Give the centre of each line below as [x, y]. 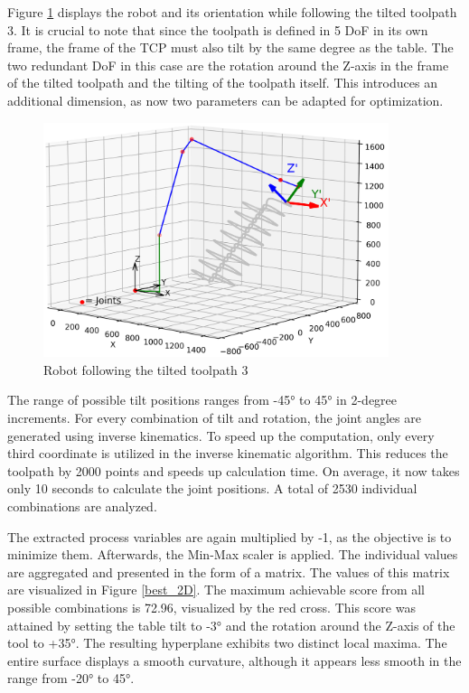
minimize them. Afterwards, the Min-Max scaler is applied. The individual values [233, 554]
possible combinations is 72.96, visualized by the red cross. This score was [211, 608]
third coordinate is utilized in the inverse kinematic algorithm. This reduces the [228, 453]
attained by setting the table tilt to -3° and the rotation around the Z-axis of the [231, 625]
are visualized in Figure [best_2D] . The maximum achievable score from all [216, 590]
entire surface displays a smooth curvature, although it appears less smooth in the [234, 660]
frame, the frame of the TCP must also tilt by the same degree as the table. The [230, 47]
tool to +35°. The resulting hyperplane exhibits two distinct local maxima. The [227, 643]
